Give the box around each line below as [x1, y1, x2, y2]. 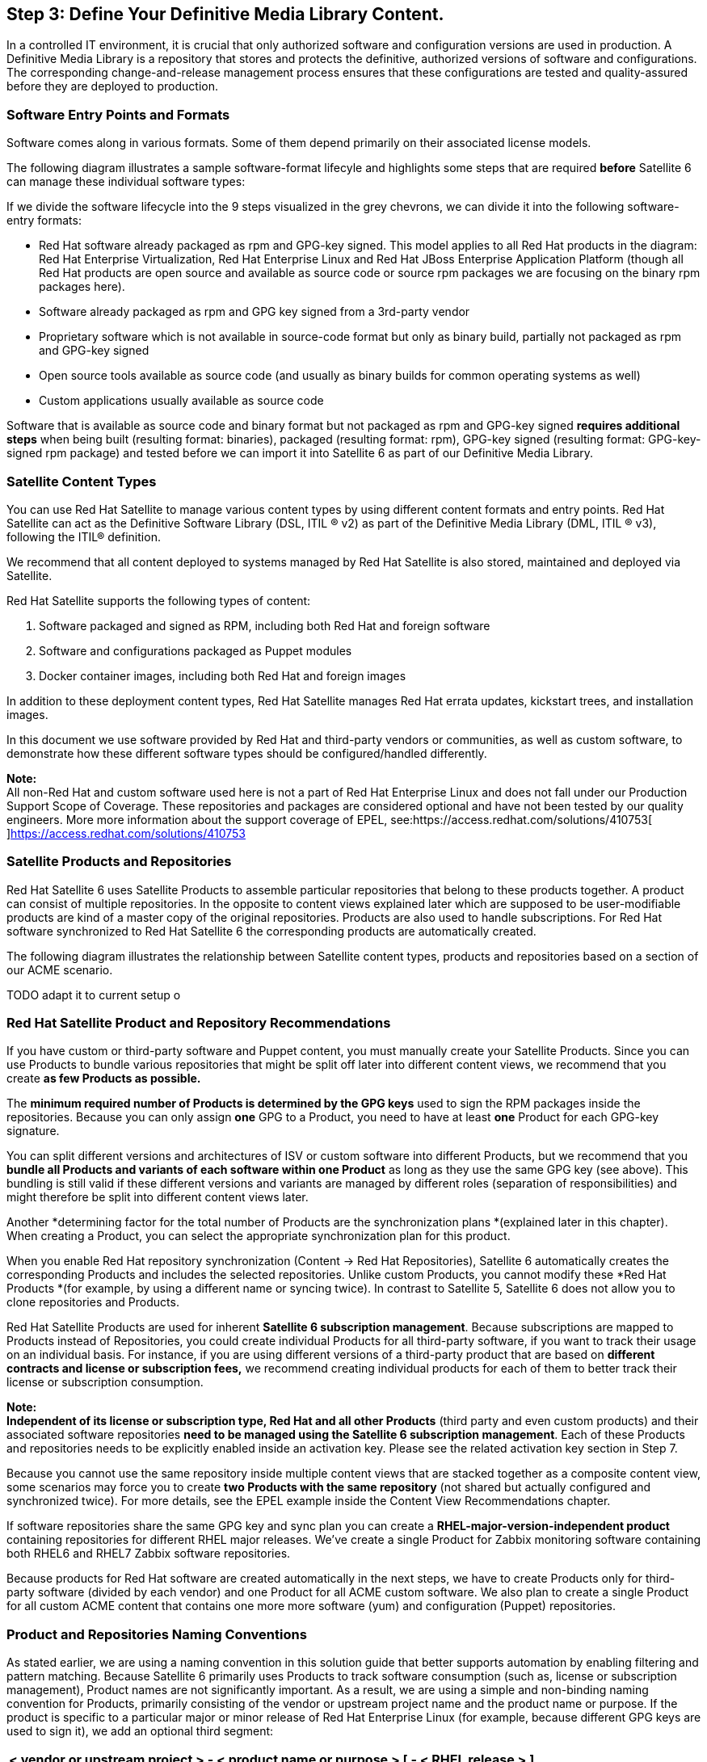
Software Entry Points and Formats [6, 106, 230, 123]
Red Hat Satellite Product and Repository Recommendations [6, 1015, 391, 1032]
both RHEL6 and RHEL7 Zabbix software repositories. [6, 1546, 291, 1561]
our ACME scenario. [6, 962, 113, 977]
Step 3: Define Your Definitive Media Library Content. [6, 4, 444, 24]
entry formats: [6, 213, 82, 228]
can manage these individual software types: [6, 175, 246, 189]
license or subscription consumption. [6, 1375, 204, 1390]
